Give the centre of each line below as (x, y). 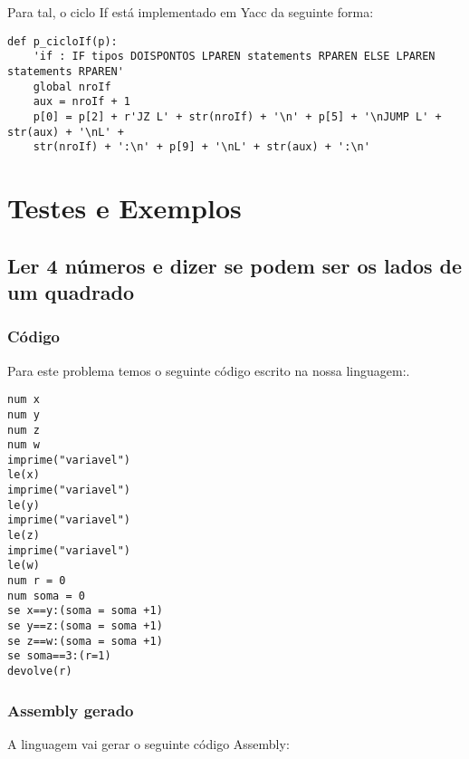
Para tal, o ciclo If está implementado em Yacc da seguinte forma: (191, 12)
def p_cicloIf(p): (62, 41)
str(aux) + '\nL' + (66, 132)
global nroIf (72, 86)
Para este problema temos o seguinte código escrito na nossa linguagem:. (209, 370)
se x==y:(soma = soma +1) (85, 611)
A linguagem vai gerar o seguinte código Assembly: (148, 743)
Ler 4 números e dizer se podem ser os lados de (235, 265)
